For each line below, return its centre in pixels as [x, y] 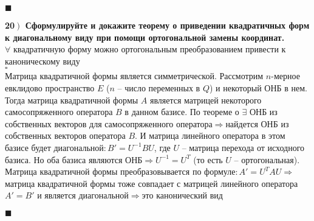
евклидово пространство [50, 87]
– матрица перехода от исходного [243, 147]
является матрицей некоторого [206, 100]
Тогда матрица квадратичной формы [72, 100]
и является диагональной [83, 195]
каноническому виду [43, 61]
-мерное [285, 76]
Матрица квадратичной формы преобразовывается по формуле [120, 171]
